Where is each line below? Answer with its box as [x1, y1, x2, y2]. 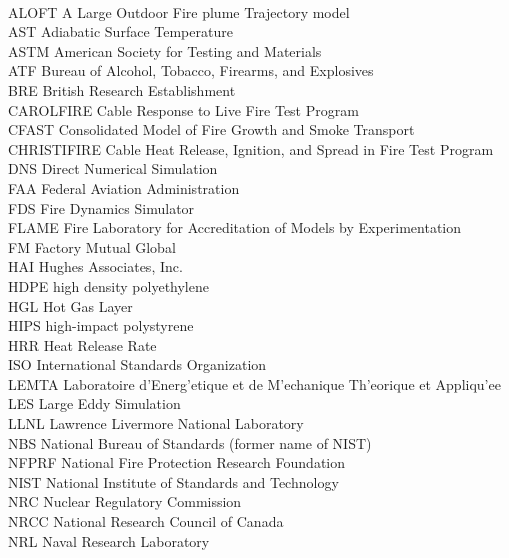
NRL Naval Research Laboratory [8, 530, 210, 551]
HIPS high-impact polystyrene [8, 315, 194, 336]
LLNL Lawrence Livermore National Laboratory [8, 413, 304, 434]
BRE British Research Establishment [8, 79, 236, 100]
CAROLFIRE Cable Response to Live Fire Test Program [8, 99, 359, 120]
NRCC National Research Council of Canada [8, 511, 284, 532]
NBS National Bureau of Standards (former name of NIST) [8, 432, 372, 453]
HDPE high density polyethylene [8, 275, 209, 296]
